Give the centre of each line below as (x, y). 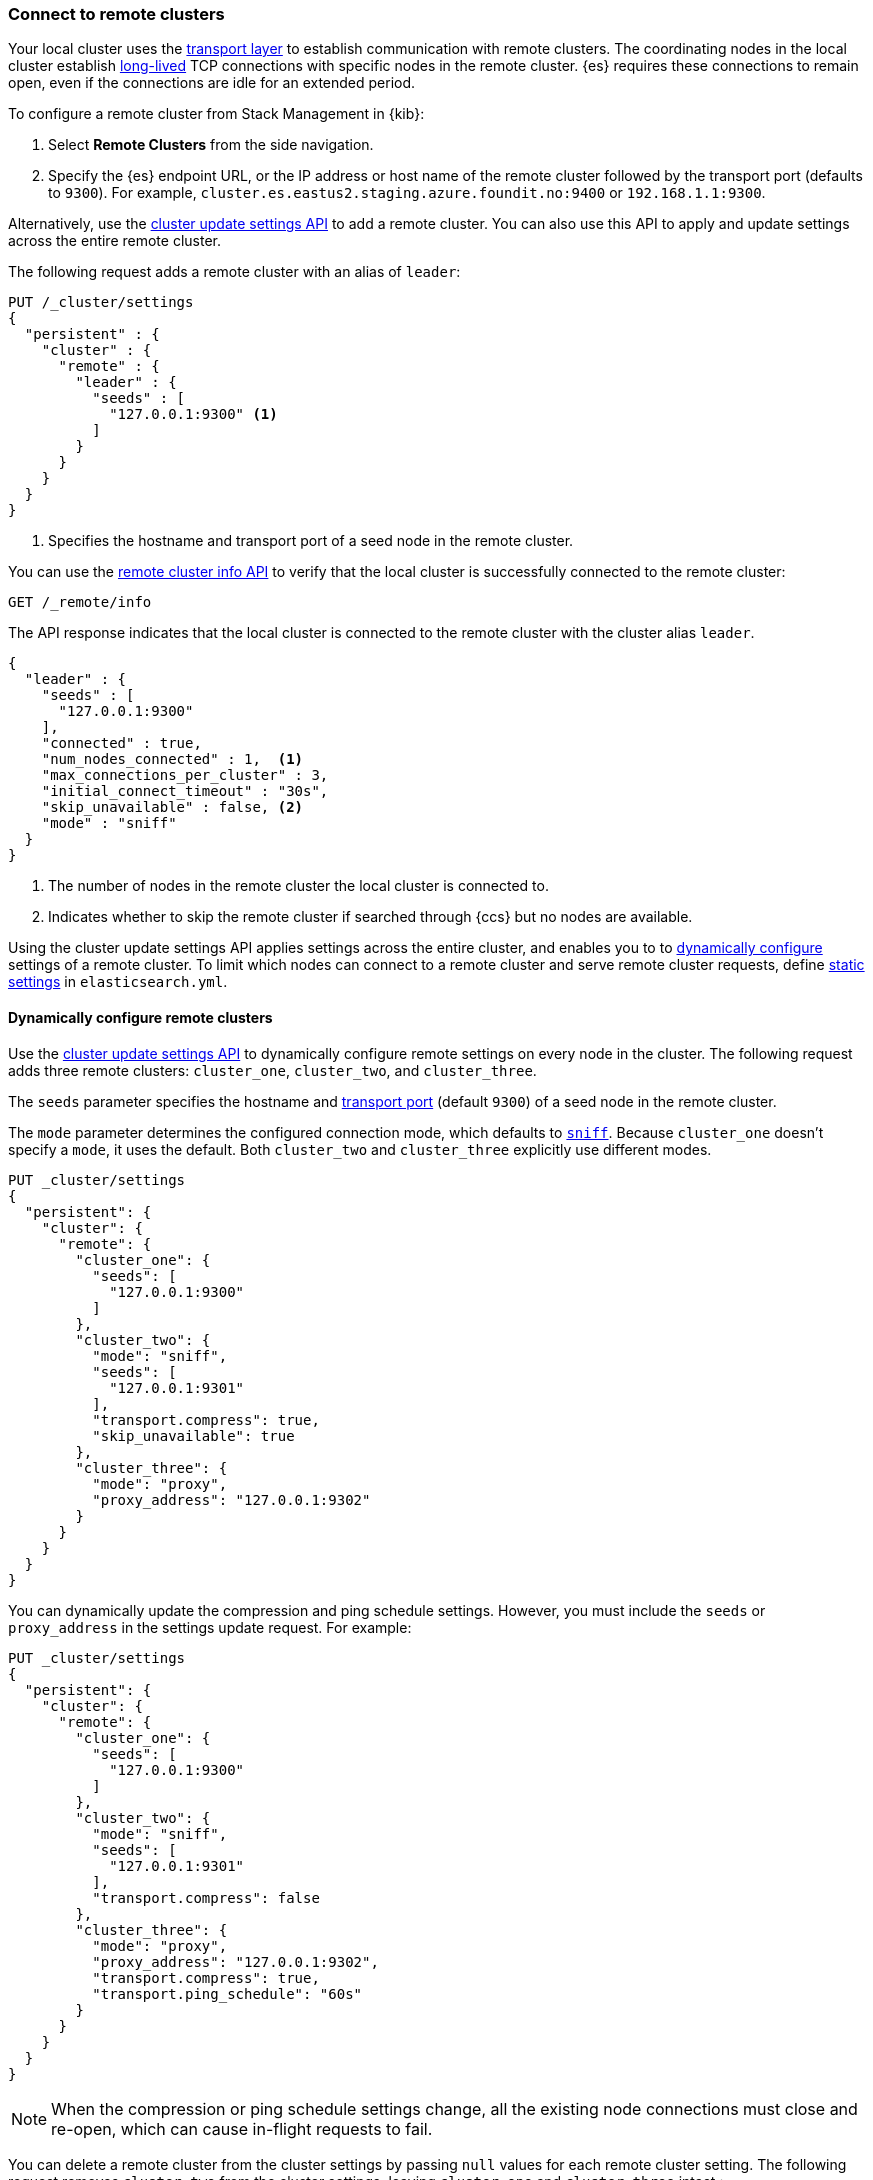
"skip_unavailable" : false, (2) (172, 807)
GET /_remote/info (80, 602)
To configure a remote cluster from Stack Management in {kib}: (216, 114)
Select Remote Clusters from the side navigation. (211, 145)
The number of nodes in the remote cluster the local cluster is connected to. (298, 886)
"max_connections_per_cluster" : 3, (185, 775)
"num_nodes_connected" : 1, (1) (172, 759)
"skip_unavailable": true (193, 1435)
